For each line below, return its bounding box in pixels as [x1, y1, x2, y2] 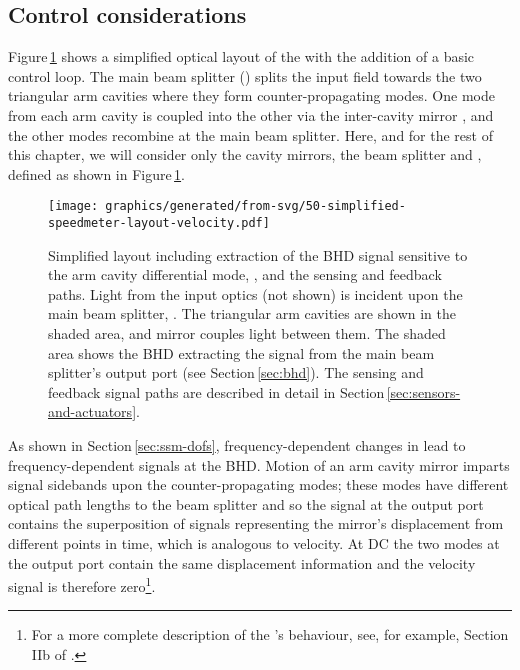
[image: [48, 199, 99, 214]
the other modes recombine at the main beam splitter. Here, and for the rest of [8, 124, 493, 145]
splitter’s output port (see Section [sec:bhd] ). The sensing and [48, 362, 424, 383]
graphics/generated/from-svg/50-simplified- [105, 199, 406, 214]
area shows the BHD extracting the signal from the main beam [48, 342, 435, 363]
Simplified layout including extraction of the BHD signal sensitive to [48, 244, 468, 265]
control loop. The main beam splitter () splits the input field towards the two [8, 65, 482, 86]
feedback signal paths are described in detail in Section [48, 381, 385, 402]
